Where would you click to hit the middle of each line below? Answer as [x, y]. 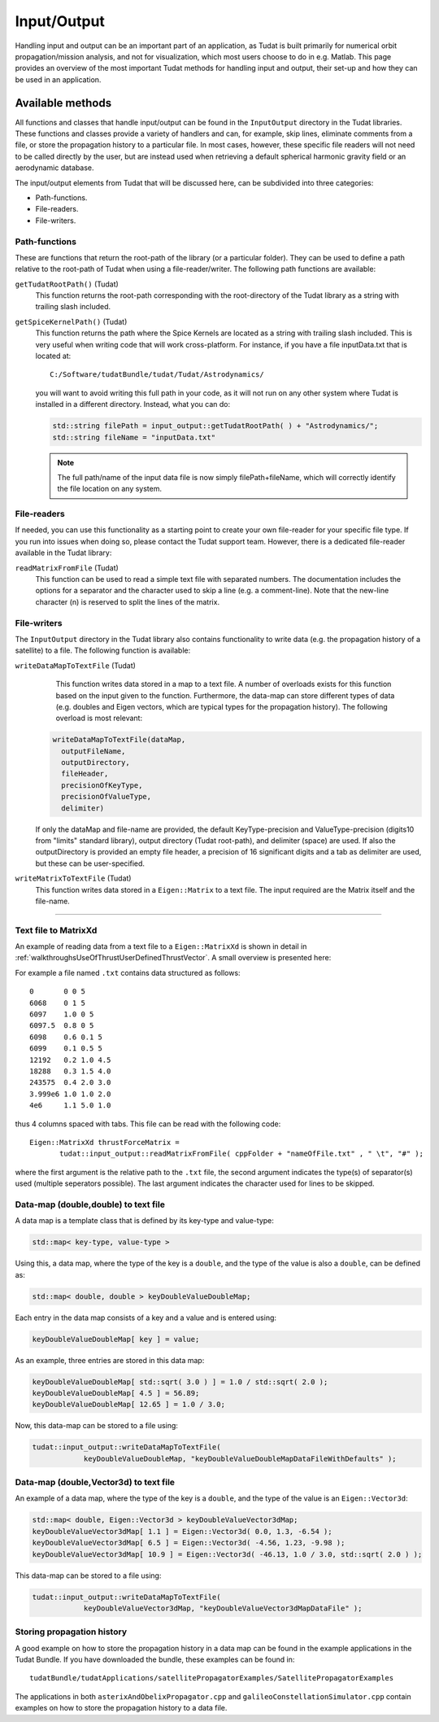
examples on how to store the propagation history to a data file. [121, 1708]
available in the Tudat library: [63, 553]
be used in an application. [58, 79]
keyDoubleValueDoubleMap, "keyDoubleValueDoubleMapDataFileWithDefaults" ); [240, 1458]
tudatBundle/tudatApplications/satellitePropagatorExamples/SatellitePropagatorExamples [212, 1678]
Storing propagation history [71, 1632]
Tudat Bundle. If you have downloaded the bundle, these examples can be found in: [155, 1659]
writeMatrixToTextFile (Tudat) [73, 878]
